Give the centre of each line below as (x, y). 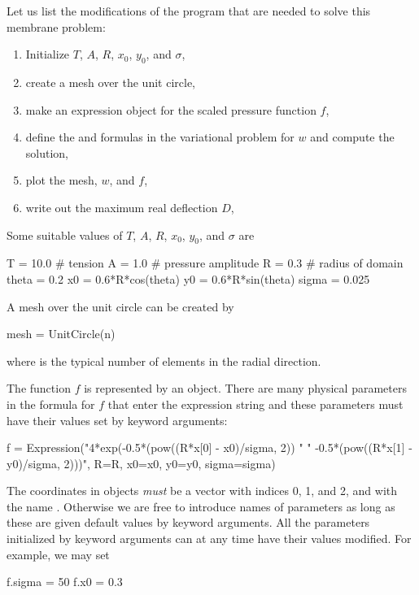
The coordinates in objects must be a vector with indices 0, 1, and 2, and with (202, 491)
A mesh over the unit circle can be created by (120, 306)
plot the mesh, (61, 180)
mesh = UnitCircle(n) (61, 334)
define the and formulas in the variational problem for (160, 137)
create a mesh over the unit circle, (111, 82)
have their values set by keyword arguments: (117, 420)
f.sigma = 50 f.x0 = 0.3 (65, 582)
